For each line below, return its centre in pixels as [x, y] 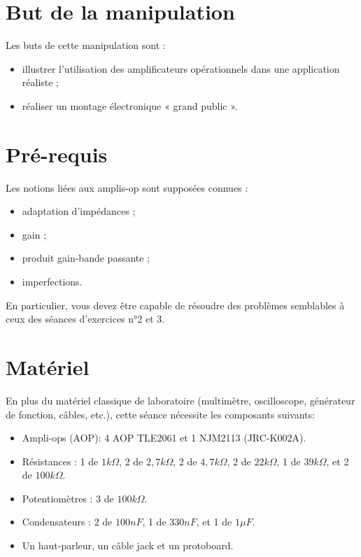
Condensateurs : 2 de [67, 522]
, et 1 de [214, 522]
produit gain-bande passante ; [86, 258]
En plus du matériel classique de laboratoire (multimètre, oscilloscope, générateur [180, 400]
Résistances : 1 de [60, 461]
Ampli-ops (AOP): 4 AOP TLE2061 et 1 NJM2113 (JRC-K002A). [164, 438]
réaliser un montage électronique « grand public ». [130, 105]
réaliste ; [41, 82]
